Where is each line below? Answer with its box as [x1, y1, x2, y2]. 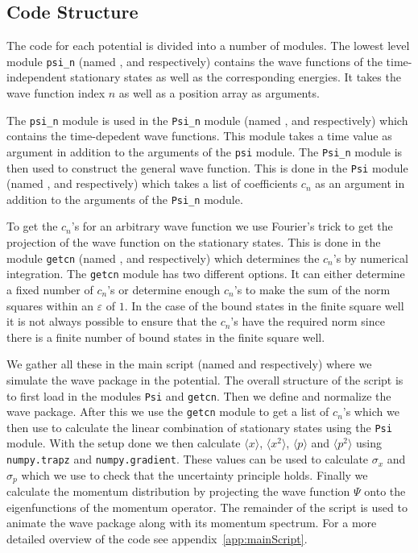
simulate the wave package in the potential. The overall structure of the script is [6, 371, 404, 388]
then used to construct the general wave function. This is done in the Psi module [6, 159, 408, 176]
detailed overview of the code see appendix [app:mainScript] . [6, 530, 308, 547]
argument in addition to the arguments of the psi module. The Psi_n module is [6, 143, 403, 160]
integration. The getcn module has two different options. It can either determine [6, 265, 405, 282]
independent [6, 69, 67, 85]
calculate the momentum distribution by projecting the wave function [6, 483, 350, 500]
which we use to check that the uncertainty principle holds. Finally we [21, 466, 368, 483]
